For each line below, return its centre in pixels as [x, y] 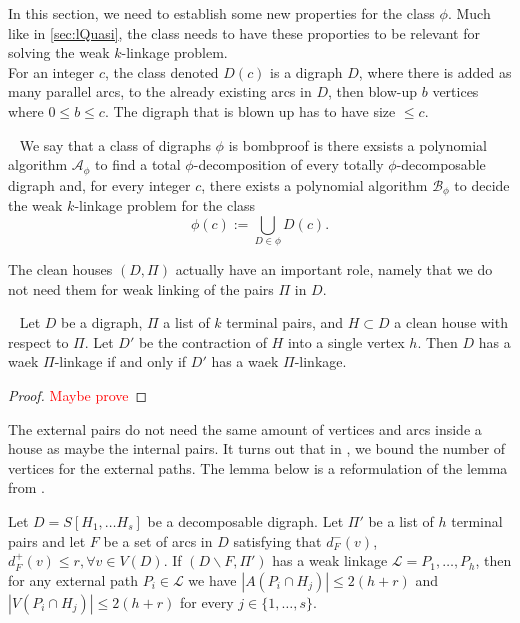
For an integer [51, 71]
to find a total [138, 164]
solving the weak [59, 52]
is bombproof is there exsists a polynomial [357, 144]
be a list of [401, 520]
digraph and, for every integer [99, 184]
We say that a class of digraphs [115, 144]
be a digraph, [102, 322]
